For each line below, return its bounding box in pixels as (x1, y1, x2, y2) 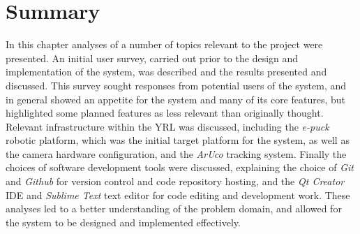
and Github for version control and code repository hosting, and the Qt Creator (6, 174, 345, 189)
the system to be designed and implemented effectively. (6, 214, 241, 229)
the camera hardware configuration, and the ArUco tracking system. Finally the (6, 146, 347, 161)
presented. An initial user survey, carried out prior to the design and (6, 50, 299, 65)
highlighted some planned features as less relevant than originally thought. (6, 105, 324, 120)
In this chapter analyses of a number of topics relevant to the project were (6, 37, 323, 52)
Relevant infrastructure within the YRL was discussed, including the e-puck (6, 119, 329, 133)
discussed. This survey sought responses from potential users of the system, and (6, 78, 347, 92)
